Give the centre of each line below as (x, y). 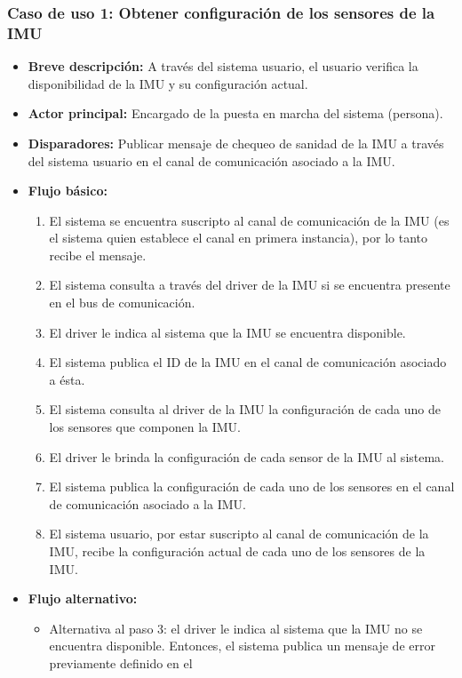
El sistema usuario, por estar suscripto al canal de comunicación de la (239, 534)
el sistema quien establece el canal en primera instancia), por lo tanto (239, 238)
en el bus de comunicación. (122, 303)
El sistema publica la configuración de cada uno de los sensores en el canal (252, 487)
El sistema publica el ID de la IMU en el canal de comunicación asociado (248, 362)
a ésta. (67, 379)
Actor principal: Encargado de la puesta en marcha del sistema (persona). (235, 113)
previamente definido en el (121, 662)
